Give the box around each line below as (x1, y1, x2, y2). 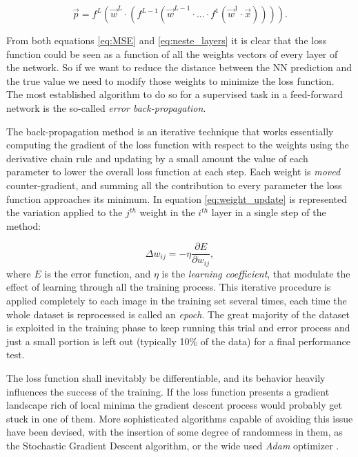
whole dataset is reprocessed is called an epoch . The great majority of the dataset (6, 307, 350, 321)
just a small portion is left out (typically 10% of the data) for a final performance (6, 333, 350, 348)
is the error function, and (44, 266, 151, 280)
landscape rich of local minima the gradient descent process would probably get (6, 398, 342, 412)
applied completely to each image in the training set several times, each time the (6, 293, 347, 308)
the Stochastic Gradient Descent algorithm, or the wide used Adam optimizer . (6, 438, 339, 452)
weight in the (139, 205, 195, 220)
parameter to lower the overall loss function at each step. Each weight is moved (6, 164, 341, 179)
